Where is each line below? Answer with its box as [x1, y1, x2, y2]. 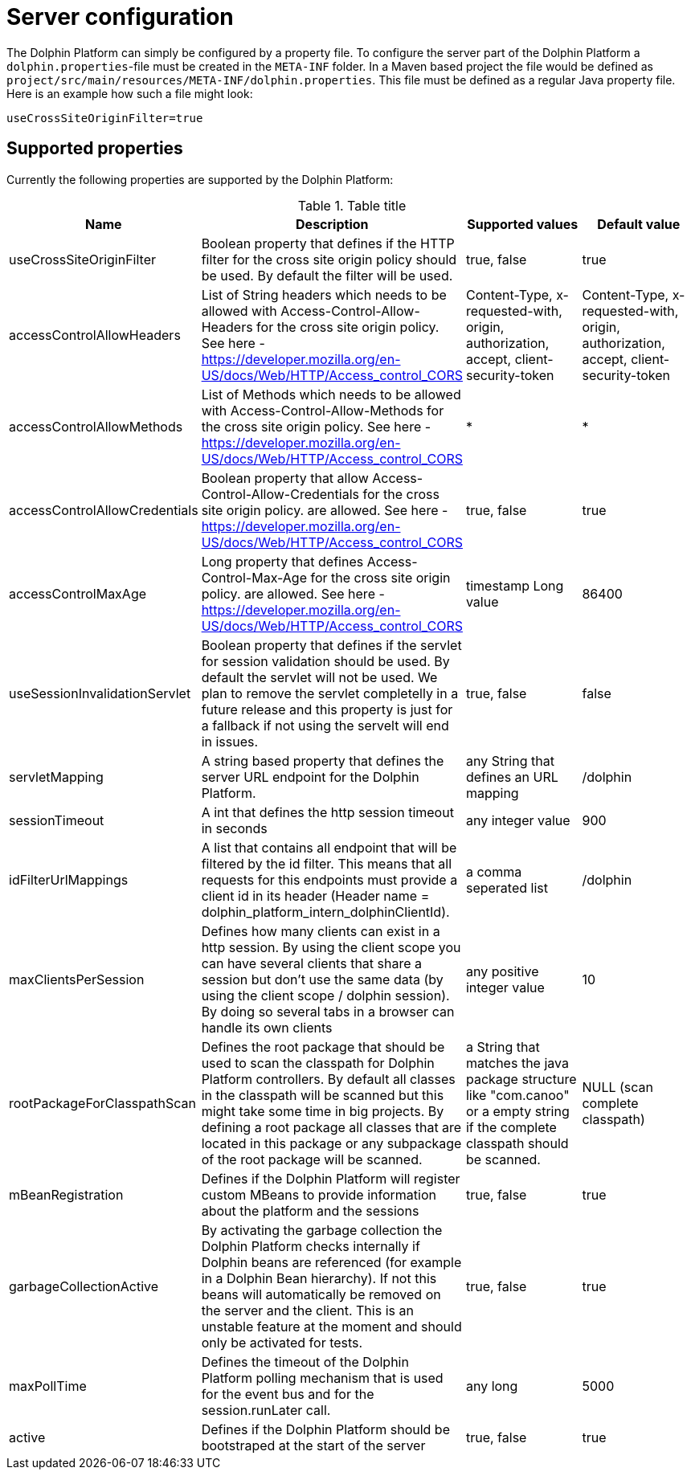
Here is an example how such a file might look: [6, 86, 253, 100]
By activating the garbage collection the [201, 1221, 443, 1238]
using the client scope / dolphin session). [201, 987, 450, 1004]
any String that [465, 752, 554, 769]
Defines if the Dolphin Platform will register [201, 1170, 460, 1187]
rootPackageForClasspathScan [9, 1094, 196, 1111]
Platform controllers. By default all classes [201, 1070, 456, 1087]
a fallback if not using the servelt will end [201, 717, 449, 734]
